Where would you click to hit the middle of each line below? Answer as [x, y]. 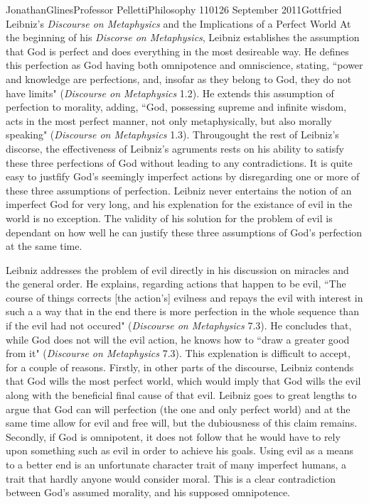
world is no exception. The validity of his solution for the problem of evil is [169, 218]
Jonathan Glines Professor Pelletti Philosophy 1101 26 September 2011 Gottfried [174, 9]
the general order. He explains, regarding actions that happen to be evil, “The [176, 284]
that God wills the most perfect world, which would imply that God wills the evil [183, 381]
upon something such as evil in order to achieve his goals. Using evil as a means [180, 450]
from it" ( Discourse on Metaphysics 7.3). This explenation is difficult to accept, [178, 353]
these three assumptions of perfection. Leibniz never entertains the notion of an [179, 190]
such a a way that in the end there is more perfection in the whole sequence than [182, 311]
